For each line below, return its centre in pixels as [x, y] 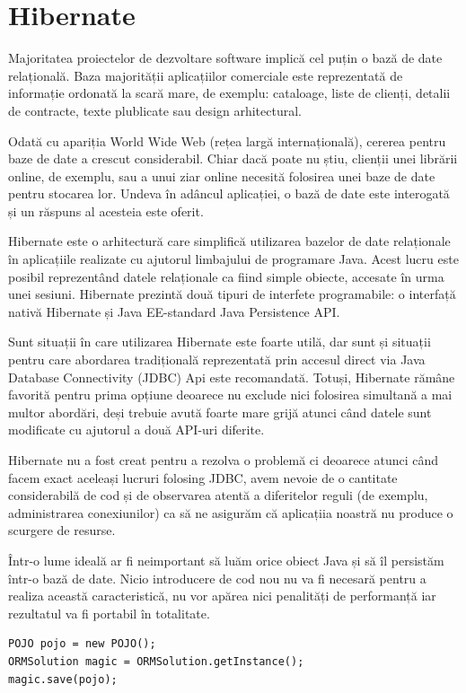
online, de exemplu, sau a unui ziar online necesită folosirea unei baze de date [222, 175]
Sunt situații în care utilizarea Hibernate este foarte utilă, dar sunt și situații [220, 342]
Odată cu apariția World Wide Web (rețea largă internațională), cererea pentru [227, 140]
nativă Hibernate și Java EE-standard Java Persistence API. [174, 311]
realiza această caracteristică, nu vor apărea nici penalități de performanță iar [222, 596]
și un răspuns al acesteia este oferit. [106, 211]
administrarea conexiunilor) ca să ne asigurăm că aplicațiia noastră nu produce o [231, 512]
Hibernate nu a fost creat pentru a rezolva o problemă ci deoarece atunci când [224, 460]
